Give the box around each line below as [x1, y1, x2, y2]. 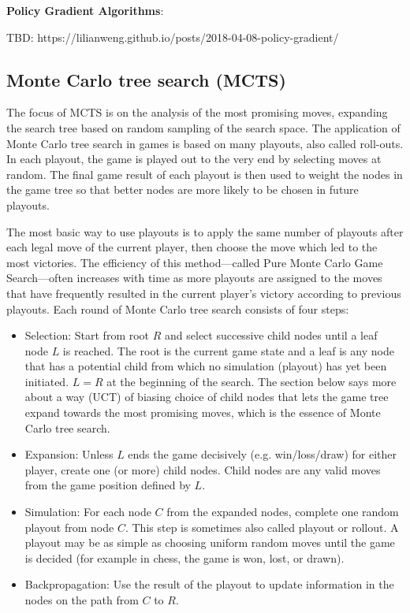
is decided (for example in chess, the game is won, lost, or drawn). [24, 549, 345, 566]
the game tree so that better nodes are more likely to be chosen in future [6, 181, 359, 198]
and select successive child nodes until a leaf [165, 327, 378, 344]
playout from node [24, 518, 114, 535]
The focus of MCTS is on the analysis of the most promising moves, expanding [6, 104, 388, 121]
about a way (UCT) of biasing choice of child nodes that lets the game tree [24, 388, 389, 405]
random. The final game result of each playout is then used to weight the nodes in [6, 165, 403, 182]
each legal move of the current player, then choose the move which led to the [6, 239, 378, 255]
